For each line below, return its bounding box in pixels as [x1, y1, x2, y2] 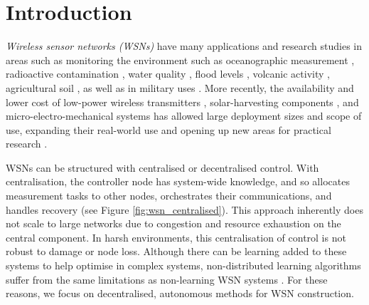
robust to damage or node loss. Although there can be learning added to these [6, 244, 347, 259]
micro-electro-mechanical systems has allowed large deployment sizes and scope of [6, 108, 362, 123]
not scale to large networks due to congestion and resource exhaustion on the [6, 216, 341, 231]
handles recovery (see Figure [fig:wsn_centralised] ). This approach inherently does [6, 202, 363, 217]
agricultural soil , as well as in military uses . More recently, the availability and [6, 80, 354, 95]
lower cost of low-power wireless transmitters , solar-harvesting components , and [6, 94, 359, 109]
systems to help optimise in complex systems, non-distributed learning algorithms [6, 258, 361, 273]
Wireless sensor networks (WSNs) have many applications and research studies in [6, 38, 362, 53]
